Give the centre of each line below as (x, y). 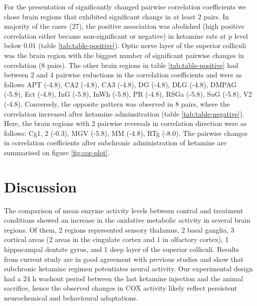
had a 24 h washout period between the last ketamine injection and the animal (124, 278)
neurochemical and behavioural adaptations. (71, 297)
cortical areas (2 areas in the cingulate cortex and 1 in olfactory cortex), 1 (116, 239)
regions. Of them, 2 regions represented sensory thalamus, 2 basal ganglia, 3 (119, 229)
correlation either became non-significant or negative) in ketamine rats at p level (126, 35)
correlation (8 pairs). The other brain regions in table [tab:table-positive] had (121, 65)
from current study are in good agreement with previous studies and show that (124, 259)
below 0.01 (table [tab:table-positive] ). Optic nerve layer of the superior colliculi (125, 45)
